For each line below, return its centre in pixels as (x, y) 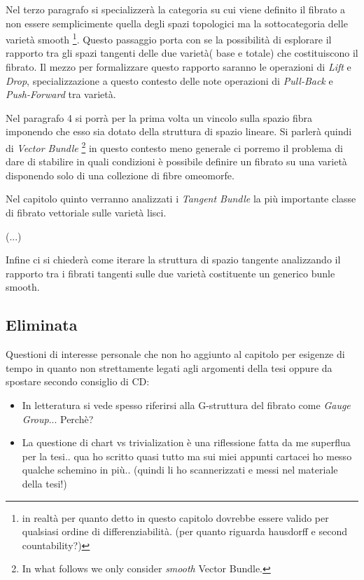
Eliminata (42, 325)
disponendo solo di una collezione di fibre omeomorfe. (120, 175)
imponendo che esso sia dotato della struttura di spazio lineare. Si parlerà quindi (179, 131)
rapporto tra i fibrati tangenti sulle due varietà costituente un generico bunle (170, 273)
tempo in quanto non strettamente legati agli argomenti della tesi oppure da (169, 367)
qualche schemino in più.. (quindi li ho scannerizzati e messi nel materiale (180, 470)
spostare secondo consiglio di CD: (78, 381)
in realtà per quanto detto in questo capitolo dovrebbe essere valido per (175, 517)
